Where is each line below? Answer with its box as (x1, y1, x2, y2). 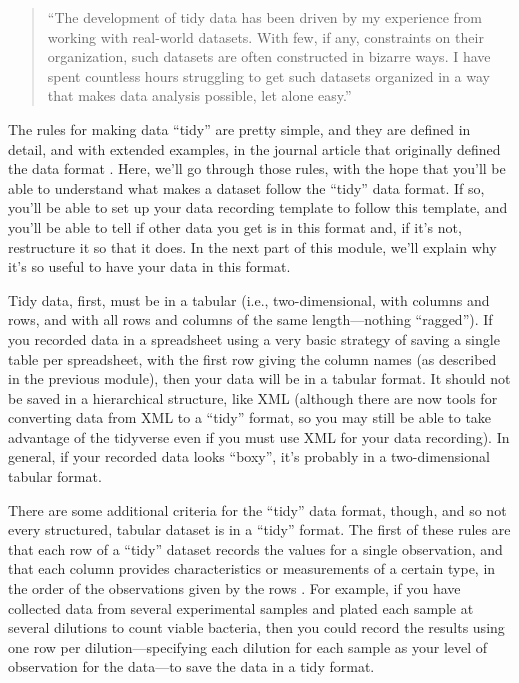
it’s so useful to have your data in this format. (8, 256, 291, 277)
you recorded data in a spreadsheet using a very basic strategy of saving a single (8, 328, 500, 349)
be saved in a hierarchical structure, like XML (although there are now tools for (8, 387, 498, 408)
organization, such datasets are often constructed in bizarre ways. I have (47, 46, 491, 67)
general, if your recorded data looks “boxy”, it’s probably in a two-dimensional (8, 446, 490, 467)
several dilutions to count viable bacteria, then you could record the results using (8, 617, 505, 638)
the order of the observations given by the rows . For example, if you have (8, 578, 461, 599)
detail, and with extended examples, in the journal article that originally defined (8, 138, 501, 159)
